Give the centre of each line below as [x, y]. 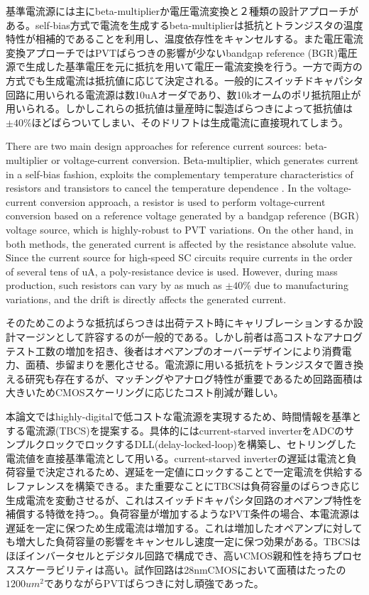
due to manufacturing [301, 285]
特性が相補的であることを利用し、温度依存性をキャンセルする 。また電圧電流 [184, 39]
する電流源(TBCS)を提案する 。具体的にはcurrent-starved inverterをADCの [175, 430]
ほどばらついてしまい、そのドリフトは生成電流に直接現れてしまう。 [190, 122]
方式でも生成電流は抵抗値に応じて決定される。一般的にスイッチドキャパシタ [184, 80]
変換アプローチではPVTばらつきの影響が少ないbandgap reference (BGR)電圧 [182, 52]
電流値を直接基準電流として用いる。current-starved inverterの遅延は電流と [176, 458]
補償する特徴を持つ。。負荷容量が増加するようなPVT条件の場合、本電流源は [183, 514]
